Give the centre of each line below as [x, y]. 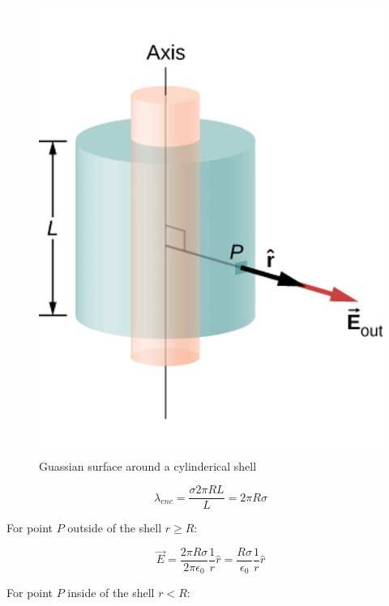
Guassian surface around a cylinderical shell [148, 465]
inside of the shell [111, 593]
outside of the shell [115, 528]
